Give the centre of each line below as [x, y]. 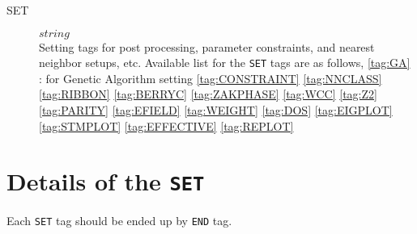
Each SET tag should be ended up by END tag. [119, 221]
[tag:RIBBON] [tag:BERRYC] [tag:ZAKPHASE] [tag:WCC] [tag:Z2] [208, 94]
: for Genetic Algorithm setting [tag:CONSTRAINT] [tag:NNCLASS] [211, 78]
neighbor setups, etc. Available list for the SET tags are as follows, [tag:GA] [225, 63]
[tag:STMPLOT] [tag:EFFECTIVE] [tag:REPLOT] [166, 125]
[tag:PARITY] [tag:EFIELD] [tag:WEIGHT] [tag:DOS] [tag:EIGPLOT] [216, 110]
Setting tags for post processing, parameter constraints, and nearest [207, 46]
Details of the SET [106, 181]
